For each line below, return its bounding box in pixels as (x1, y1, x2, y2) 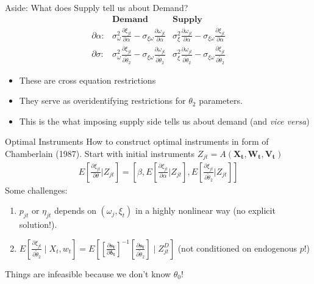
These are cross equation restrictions (19, 73, 156, 86)
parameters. (199, 94, 243, 107)
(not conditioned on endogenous (177, 241, 297, 254)
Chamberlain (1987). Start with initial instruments (5, 147, 195, 160)
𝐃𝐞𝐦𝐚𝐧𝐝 (112, 15, 148, 24)
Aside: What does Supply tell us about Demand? (5, 1, 188, 13)
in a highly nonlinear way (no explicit (135, 204, 276, 217)
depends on (54, 204, 96, 217)
